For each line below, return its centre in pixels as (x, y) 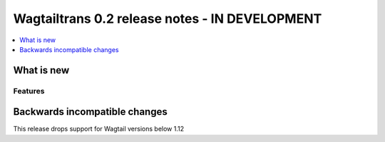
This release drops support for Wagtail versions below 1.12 (99, 129)
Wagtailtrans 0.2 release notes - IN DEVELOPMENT (168, 19)
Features (29, 91)
